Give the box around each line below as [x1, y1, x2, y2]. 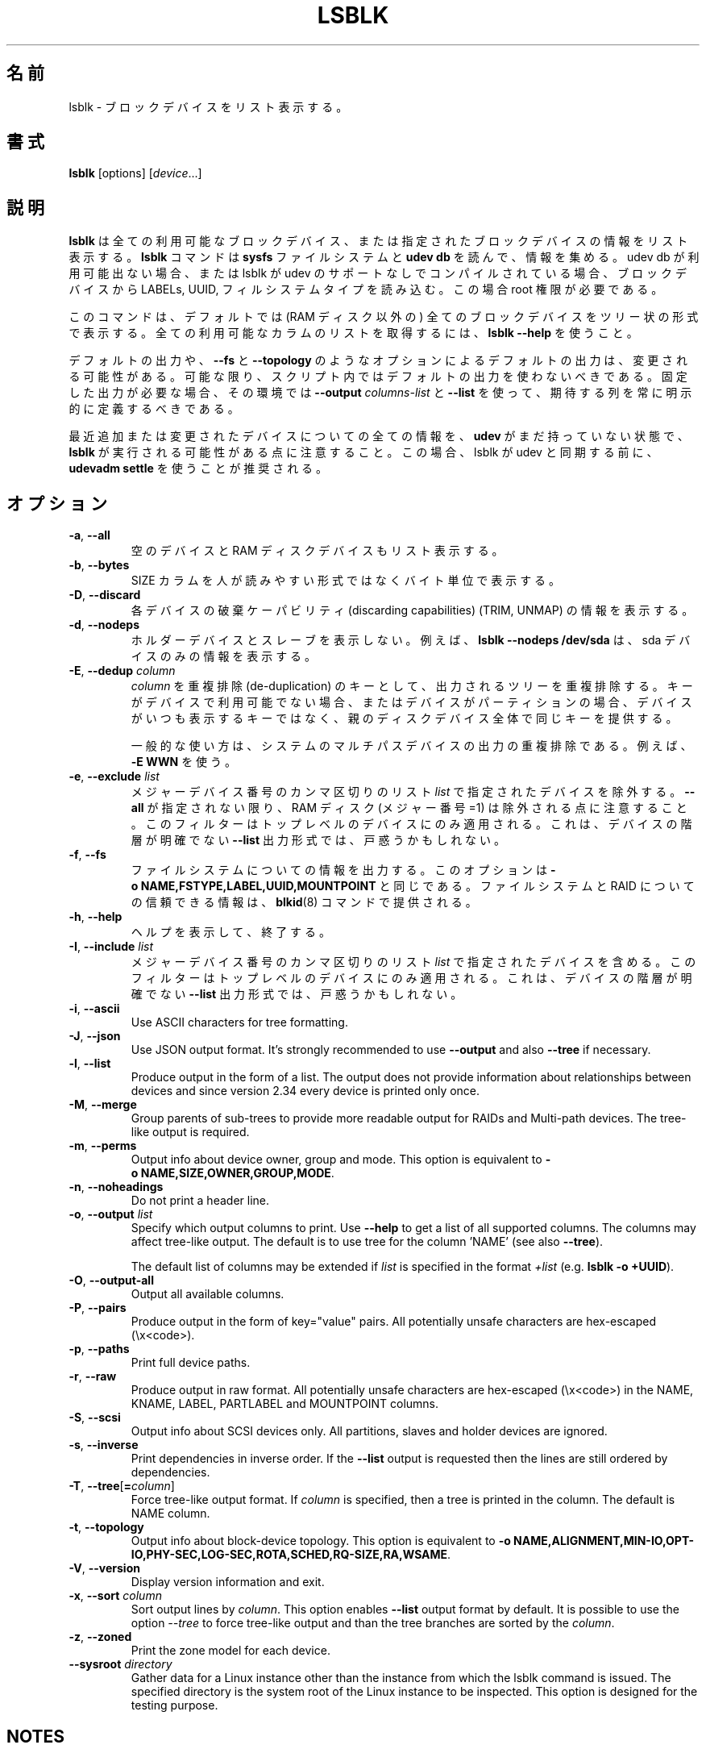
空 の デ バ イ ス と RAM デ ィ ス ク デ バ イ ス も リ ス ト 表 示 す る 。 [131, 543, 504, 558]
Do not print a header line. [131, 1193, 270, 1208]
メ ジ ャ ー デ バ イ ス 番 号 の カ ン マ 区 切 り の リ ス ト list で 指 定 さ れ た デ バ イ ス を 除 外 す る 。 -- [131, 785, 696, 799]
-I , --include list [69, 939, 154, 954]
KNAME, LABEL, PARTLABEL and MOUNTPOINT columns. [131, 1397, 439, 1411]
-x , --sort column [69, 1589, 162, 1603]
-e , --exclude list [69, 769, 160, 784]
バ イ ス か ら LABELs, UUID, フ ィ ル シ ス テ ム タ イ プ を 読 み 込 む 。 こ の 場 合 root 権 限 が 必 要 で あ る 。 [69, 282, 663, 297]
